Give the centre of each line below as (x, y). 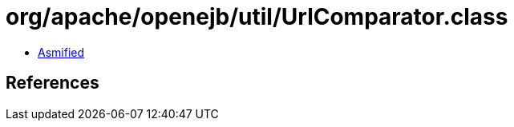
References (53, 83)
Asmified (61, 52)
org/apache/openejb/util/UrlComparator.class (257, 17)
